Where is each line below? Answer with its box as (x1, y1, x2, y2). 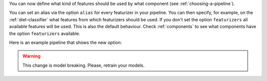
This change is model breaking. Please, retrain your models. (22, 62, 145, 68)
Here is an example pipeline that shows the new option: (9, 40, 122, 45)
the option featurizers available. (9, 30, 81, 37)
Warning (22, 53, 41, 59)
